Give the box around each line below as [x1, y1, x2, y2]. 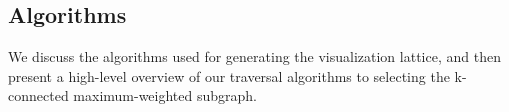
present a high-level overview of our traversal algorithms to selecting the [8, 65, 450, 86]
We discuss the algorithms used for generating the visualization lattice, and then [8, 46, 501, 67]
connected [8, 85, 69, 106]
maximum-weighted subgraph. [73, 85, 258, 106]
